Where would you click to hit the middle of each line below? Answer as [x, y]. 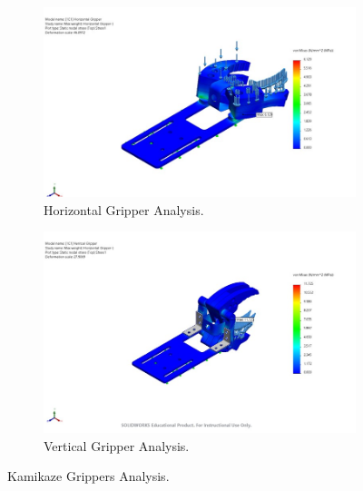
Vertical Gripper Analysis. [117, 445]
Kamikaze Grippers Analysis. [88, 476]
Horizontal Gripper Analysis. [124, 209]
